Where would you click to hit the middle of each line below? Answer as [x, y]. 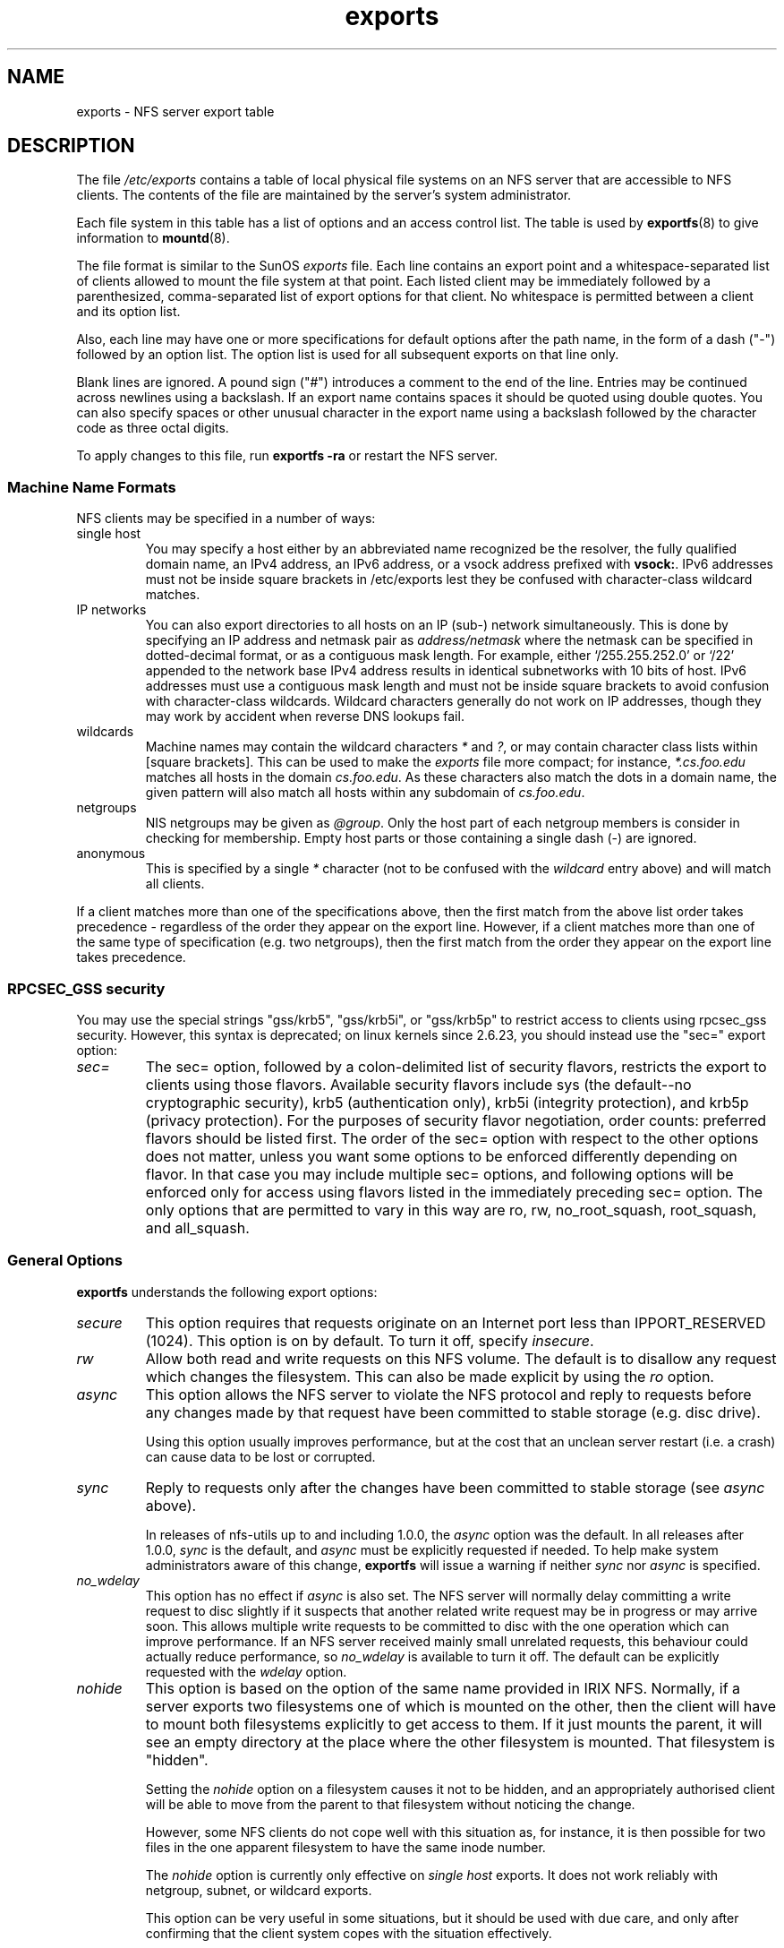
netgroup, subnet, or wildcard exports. [259, 1890]
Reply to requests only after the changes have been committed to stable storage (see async [455, 1487]
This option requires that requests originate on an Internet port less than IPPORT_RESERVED [456, 1322]
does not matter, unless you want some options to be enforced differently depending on [441, 1156]
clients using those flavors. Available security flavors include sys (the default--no [418, 1084]
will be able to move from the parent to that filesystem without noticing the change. [390, 1804]
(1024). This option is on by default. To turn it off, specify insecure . [370, 1340]
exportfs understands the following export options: [227, 1292]
